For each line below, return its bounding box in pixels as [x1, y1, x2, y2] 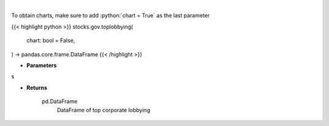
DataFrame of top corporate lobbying [57, 106, 150, 113]
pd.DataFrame [41, 98, 78, 105]
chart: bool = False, [26, 37, 76, 44]
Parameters [26, 61, 57, 69]
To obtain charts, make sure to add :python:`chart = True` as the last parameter [11, 12, 210, 19]
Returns [26, 84, 48, 91]
